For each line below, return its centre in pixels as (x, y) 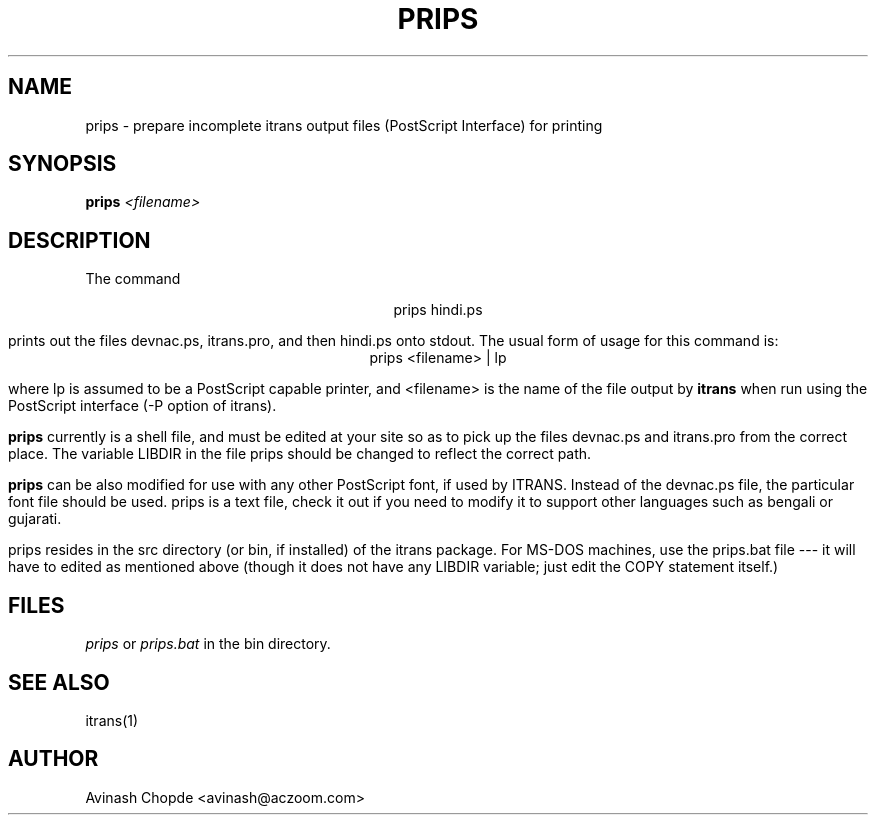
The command (133, 279)
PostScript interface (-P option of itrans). (142, 406)
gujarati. (35, 519)
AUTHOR (53, 759)
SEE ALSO (59, 682)
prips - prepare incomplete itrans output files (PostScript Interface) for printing (344, 125)
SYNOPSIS (62, 164)
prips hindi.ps (438, 310)
